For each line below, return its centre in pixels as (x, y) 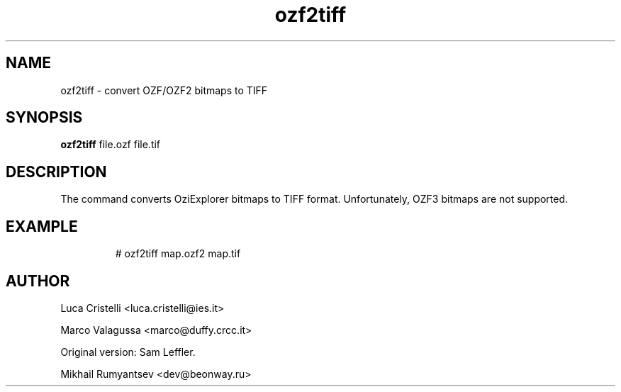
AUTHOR (38, 281)
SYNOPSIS (44, 118)
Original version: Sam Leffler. (128, 352)
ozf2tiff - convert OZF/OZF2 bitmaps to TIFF (164, 90)
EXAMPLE (42, 226)
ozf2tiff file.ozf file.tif (111, 145)
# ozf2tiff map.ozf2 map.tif (178, 254)
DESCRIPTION (56, 172)
